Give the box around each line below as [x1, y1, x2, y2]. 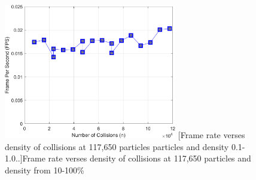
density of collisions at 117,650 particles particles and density [5, 140, 229, 152]
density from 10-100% [5, 163, 84, 176]
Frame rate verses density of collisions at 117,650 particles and [22, 152, 251, 164]
